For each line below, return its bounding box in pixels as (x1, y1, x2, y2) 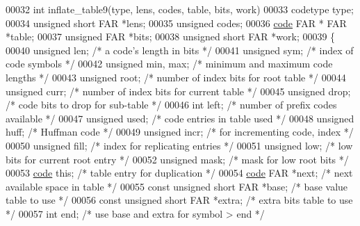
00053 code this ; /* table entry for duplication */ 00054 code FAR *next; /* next (6, 166, 353, 180)
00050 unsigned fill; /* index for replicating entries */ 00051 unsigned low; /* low (6, 138, 353, 152)
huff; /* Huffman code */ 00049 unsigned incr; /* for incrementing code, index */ (6, 124, 354, 139)
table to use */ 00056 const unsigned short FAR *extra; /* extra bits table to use (6, 193, 353, 207)
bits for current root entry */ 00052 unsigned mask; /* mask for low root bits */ (6, 152, 349, 166)
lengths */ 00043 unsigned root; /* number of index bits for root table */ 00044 (6, 70, 346, 84)
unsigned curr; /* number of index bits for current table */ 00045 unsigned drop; (6, 83, 351, 98)
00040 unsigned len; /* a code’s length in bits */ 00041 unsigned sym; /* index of (6, 42, 354, 57)
